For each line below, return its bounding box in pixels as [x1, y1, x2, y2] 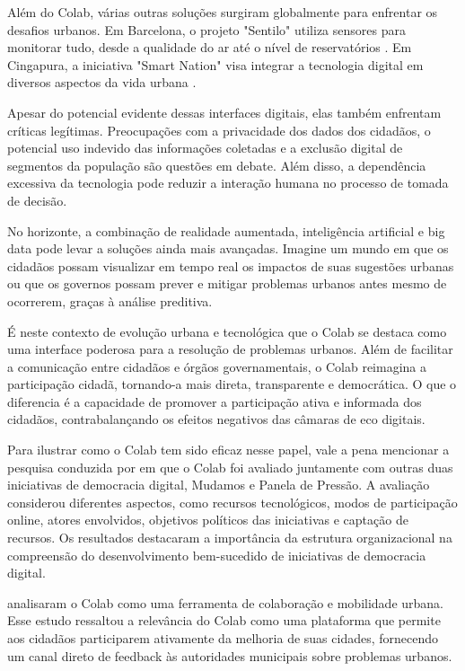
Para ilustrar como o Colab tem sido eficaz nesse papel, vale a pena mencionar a [7, 440, 450, 459]
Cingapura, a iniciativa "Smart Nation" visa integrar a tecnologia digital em [7, 55, 424, 74]
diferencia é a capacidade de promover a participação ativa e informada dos [7, 392, 422, 411]
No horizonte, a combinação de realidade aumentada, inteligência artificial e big [7, 221, 445, 240]
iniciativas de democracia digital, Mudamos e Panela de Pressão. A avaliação [7, 475, 430, 494]
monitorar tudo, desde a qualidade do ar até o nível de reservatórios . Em [7, 38, 412, 57]
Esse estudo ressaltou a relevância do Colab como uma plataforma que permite [7, 611, 441, 630]
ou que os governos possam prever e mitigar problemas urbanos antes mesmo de [7, 274, 447, 293]
